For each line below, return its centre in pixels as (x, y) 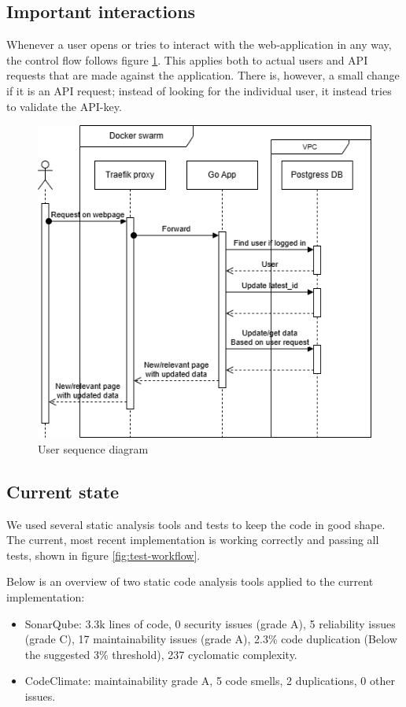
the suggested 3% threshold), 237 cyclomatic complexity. (161, 654)
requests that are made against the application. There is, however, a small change (203, 75)
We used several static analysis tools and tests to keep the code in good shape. (196, 524)
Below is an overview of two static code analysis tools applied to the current (190, 581)
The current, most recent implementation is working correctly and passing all (193, 540)
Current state (63, 491)
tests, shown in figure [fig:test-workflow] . (103, 555)
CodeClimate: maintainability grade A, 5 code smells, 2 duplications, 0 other (210, 681)
